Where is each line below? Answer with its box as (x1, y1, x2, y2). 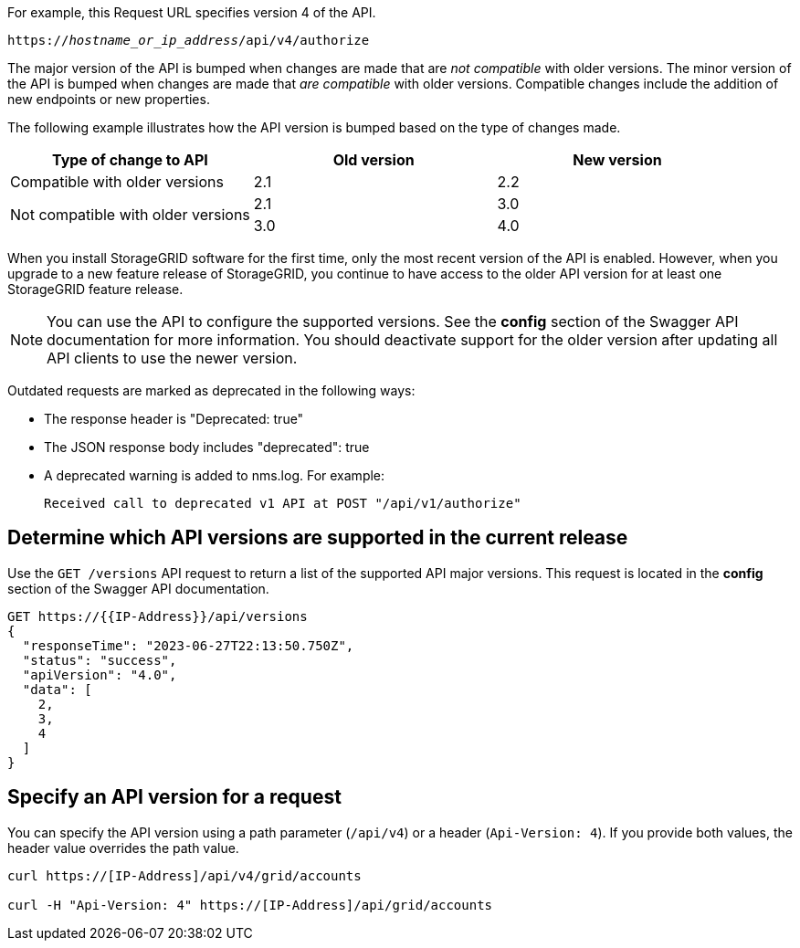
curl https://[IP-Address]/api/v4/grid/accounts (7, 868, 362, 883)
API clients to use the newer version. (47, 349, 298, 367)
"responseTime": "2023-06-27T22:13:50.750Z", (22, 637, 354, 653)
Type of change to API (51, 151, 208, 169)
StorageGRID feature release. (7, 281, 184, 297)
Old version (332, 151, 415, 169)
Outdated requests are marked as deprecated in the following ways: (7, 383, 416, 398)
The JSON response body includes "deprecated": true (44, 439, 370, 455)
